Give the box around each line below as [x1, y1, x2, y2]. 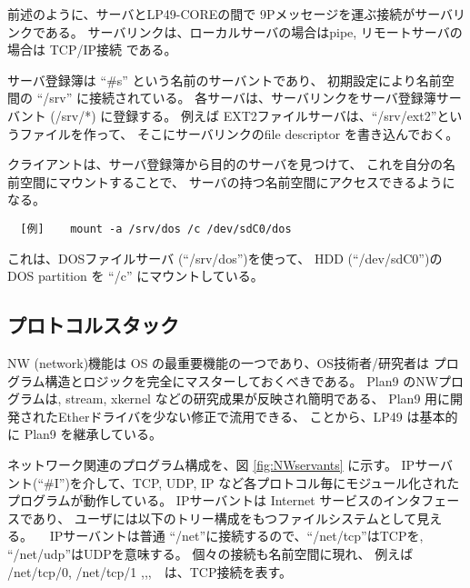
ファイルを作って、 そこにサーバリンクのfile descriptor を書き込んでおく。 [19, 124, 459, 143]
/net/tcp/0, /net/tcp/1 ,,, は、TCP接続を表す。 [7, 562, 293, 581]
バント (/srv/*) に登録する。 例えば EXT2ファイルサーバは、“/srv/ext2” [7, 105, 437, 125]
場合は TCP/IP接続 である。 [7, 40, 177, 59]
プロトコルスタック [7, 311, 179, 339]
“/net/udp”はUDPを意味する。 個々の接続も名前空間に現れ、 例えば [7, 543, 414, 563]
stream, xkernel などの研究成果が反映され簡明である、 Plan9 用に [65, 389, 451, 408]
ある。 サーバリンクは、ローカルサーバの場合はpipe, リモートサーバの [45, 22, 463, 41]
